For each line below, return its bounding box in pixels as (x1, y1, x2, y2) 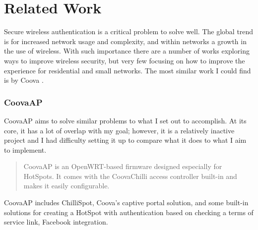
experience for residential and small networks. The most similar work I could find (4, 65, 251, 75)
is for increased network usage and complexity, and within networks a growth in (4, 36, 247, 46)
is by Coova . (4, 75, 44, 85)
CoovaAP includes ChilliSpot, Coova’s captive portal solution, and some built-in (4, 197, 249, 208)
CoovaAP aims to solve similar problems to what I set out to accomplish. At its (4, 115, 247, 125)
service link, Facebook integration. (4, 217, 108, 227)
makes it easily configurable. (23, 180, 110, 191)
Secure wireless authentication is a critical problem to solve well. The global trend (4, 26, 254, 37)
